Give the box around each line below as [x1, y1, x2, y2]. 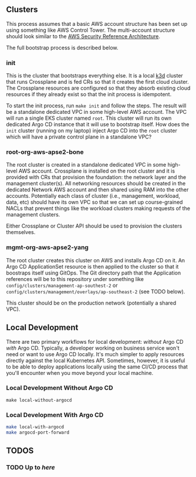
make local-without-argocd [6, 397, 72, 403]
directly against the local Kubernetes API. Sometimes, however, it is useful [6, 357, 185, 364]
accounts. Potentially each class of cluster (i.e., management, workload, [6, 192, 181, 199]
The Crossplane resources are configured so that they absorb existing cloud [6, 84, 191, 92]
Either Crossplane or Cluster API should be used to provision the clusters [6, 222, 183, 229]
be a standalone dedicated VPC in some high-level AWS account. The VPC [6, 109, 187, 116]
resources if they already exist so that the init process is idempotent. [6, 91, 172, 98]
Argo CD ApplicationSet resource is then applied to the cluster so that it [6, 263, 179, 270]
